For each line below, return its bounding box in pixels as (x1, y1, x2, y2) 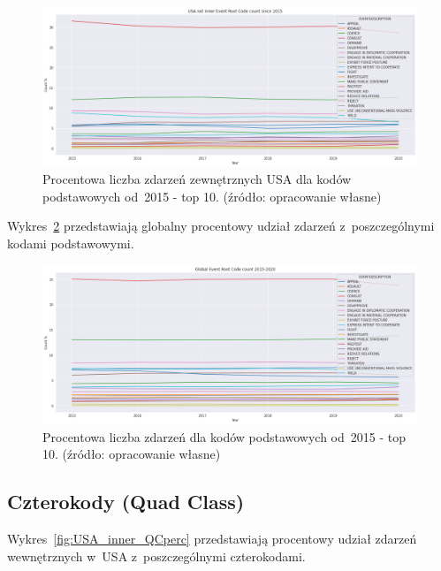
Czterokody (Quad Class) (7, 488, 245, 515)
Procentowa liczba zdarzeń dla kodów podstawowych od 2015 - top (42, 427, 406, 445)
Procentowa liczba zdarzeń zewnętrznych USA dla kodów (42, 170, 352, 188)
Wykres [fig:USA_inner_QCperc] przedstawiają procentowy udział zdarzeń (7, 529, 417, 548)
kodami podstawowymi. (7, 233, 134, 252)
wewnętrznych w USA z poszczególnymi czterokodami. (7, 546, 306, 565)
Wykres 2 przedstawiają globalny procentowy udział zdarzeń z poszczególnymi (7, 217, 435, 235)
